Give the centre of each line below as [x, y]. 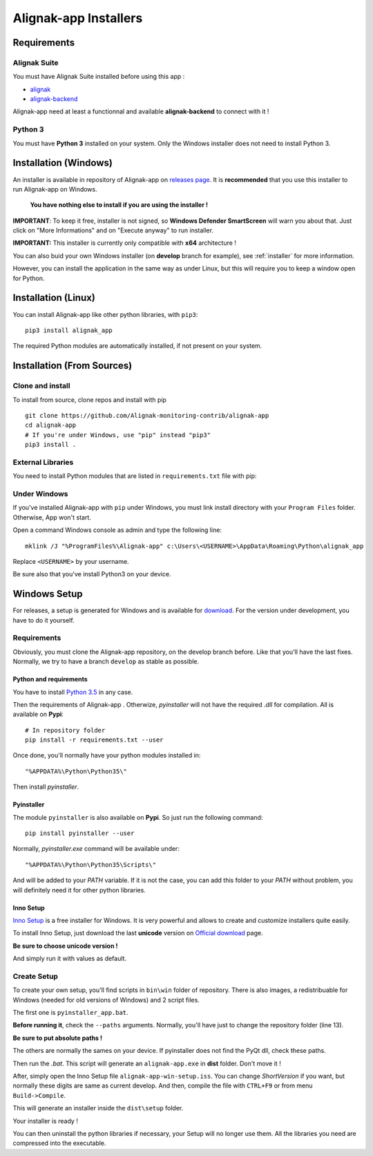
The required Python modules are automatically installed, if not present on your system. [137, 346]
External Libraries [43, 462]
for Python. [29, 278]
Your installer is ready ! [46, 1121]
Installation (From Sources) [73, 366]
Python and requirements [50, 679]
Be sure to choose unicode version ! [65, 946]
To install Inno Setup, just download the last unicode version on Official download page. [138, 933]
